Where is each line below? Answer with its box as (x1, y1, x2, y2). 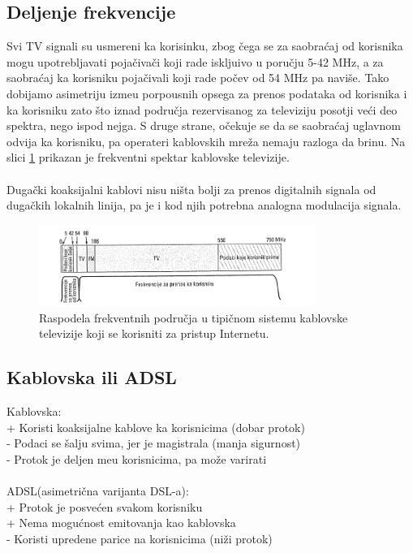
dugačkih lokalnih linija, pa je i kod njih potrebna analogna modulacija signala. (6, 197, 402, 214)
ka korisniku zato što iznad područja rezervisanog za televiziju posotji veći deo (6, 101, 398, 118)
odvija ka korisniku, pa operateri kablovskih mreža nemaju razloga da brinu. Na (6, 132, 406, 149)
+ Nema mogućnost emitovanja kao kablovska (6, 514, 236, 531)
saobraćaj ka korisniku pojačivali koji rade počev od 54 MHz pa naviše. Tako (6, 69, 389, 86)
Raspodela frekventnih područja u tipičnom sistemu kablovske (39, 309, 348, 326)
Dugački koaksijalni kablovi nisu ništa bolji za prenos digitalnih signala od (6, 180, 376, 197)
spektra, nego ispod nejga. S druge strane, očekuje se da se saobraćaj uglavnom (6, 117, 401, 134)
